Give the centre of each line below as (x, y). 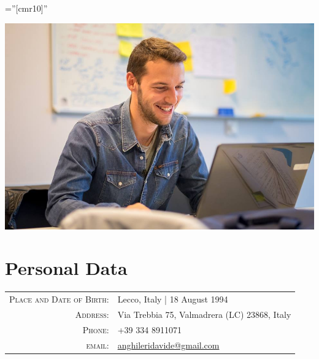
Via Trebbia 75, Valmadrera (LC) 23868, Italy (204, 314)
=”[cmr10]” (26, 8)
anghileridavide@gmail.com (168, 345)
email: (98, 345)
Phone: (96, 329)
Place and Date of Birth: (59, 299)
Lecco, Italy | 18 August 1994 (173, 299)
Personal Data (66, 268)
